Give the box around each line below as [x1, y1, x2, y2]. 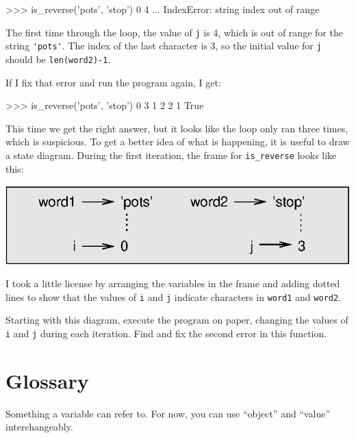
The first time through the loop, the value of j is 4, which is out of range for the [5, 25, 343, 39]
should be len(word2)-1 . [5, 51, 111, 66]
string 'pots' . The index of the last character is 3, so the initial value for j [5, 38, 322, 53]
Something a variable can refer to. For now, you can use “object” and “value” [5, 406, 331, 420]
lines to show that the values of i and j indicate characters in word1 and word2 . [5, 289, 342, 304]
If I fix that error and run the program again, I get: [5, 75, 221, 89]
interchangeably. [5, 419, 73, 434]
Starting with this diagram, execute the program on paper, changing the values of [5, 313, 348, 327]
